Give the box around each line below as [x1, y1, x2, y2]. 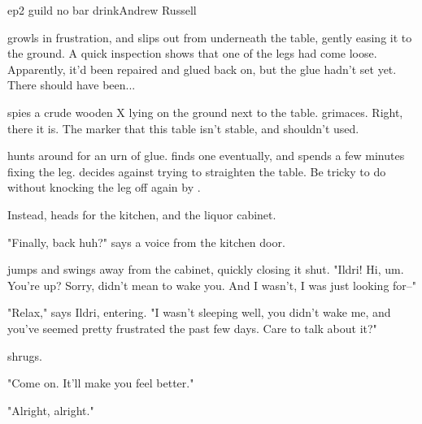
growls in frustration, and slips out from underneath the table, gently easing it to [7, 28, 412, 45]
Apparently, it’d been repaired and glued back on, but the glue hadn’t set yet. [7, 60, 397, 77]
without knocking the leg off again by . [7, 179, 201, 196]
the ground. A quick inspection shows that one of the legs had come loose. [7, 45, 377, 62]
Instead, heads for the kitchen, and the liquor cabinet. [7, 206, 276, 223]
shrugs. [7, 347, 42, 364]
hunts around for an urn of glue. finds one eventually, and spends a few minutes [7, 147, 405, 164]
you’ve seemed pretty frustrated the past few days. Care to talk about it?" [7, 319, 377, 336]
